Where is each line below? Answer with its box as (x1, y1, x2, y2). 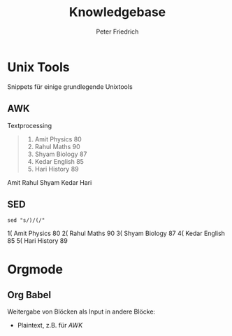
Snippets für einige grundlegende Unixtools (7, 82, 133, 91)
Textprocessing (7, 121, 52, 129)
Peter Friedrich (96, 27, 139, 36)
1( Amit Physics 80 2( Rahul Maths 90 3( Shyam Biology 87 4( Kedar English (7, 229, 226, 238)
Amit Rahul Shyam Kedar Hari (7, 178, 92, 186)
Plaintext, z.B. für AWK (17, 321, 83, 330)
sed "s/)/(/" (7, 217, 45, 224)
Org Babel (7, 288, 51, 301)
